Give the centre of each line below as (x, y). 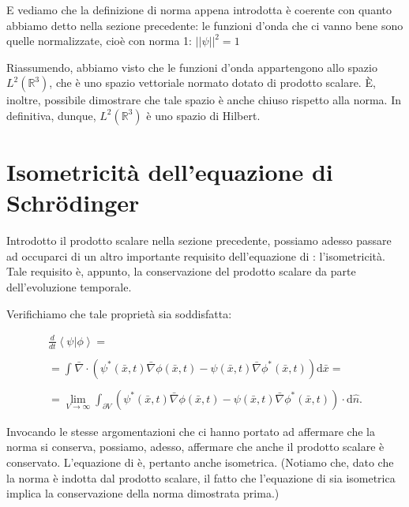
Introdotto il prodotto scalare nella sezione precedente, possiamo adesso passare (199, 240)
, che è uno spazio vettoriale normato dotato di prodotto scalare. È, (212, 83)
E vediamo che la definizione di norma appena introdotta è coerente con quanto (199, 9)
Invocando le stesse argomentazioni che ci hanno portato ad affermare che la (191, 431)
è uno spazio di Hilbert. (203, 115)
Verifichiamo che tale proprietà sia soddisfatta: (119, 313)
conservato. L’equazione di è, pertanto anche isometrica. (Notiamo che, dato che (200, 462)
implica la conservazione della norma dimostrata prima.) (143, 493)
